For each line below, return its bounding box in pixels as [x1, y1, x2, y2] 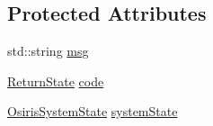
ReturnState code [7, 71, 104, 90]
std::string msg [7, 41, 89, 60]
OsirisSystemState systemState [7, 102, 178, 121]
